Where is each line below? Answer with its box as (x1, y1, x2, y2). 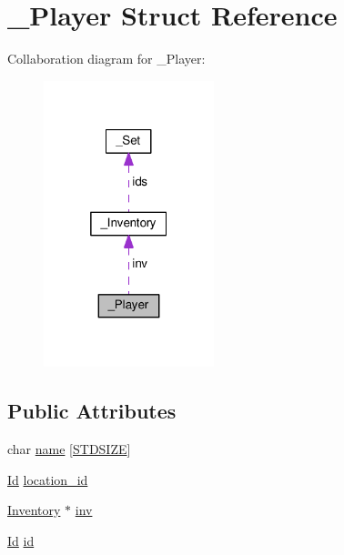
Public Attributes (7, 397, 177, 425)
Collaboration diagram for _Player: (7, 49, 206, 68)
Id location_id (7, 469, 88, 489)
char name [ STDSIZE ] (7, 439, 131, 459)
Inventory (7, 500, 61, 520)
